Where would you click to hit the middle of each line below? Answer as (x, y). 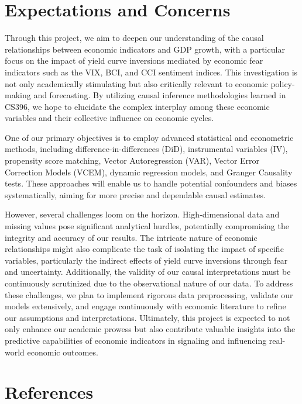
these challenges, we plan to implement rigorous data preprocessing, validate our (149, 294)
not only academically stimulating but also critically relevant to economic (136, 83)
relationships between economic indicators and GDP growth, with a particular (145, 49)
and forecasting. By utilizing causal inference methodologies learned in (160, 95)
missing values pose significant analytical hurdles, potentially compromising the (147, 226)
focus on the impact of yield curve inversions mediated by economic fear (134, 61)
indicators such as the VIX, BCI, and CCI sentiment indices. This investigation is (151, 72)
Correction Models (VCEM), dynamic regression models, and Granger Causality (149, 172)
